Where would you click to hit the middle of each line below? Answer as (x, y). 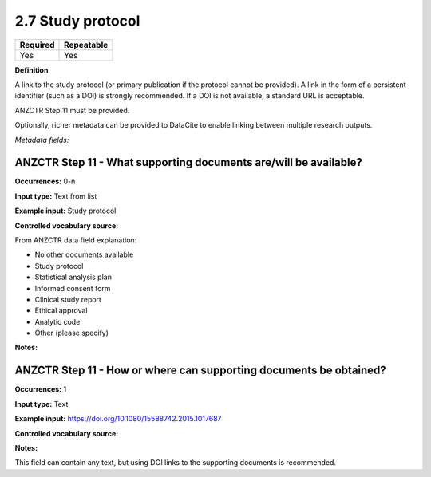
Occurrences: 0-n (45, 181)
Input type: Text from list (56, 196)
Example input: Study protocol (65, 211)
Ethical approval (61, 310)
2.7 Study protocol (77, 21)
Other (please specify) (72, 333)
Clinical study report (68, 299)
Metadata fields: (42, 140)
